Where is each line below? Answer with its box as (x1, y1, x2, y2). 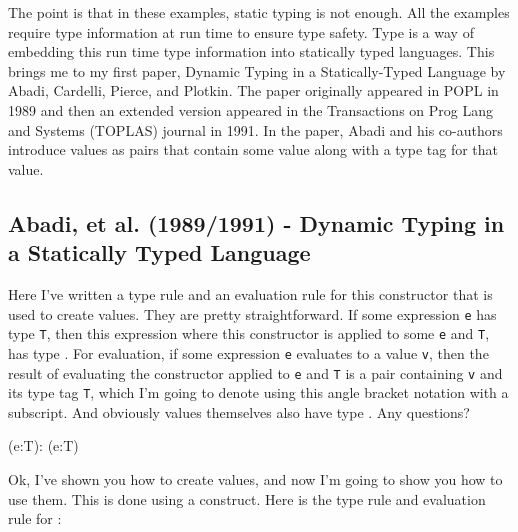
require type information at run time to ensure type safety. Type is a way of (8, 21, 474, 42)
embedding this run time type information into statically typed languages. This (8, 41, 495, 62)
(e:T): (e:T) (8, 435, 79, 456)
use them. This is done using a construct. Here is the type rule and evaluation (8, 488, 486, 509)
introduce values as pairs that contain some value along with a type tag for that (8, 139, 499, 160)
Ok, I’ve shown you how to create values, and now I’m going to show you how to (8, 469, 503, 489)
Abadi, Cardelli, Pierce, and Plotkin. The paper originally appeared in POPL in (8, 80, 499, 101)
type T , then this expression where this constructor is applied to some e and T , (8, 323, 490, 344)
